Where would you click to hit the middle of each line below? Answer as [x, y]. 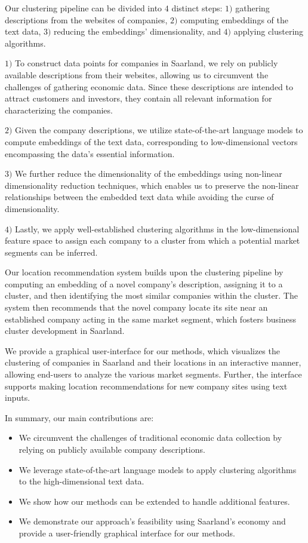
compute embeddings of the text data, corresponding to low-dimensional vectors [151, 141]
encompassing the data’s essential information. [90, 153]
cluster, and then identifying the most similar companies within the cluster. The [151, 295]
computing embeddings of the [234, 19]
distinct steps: [197, 8]
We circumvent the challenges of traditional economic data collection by [150, 438]
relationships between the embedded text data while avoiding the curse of [139, 197]
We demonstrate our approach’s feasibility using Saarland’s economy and [152, 521]
